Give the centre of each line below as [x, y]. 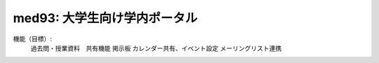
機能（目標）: [33, 39]
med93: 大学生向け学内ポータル [105, 18]
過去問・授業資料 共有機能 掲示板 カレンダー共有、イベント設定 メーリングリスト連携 [156, 48]
